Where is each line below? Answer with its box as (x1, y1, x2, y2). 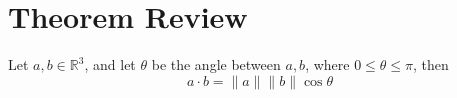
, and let (84, 54, 136, 75)
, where (305, 54, 350, 75)
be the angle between (151, 54, 281, 75)
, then (413, 54, 449, 75)
